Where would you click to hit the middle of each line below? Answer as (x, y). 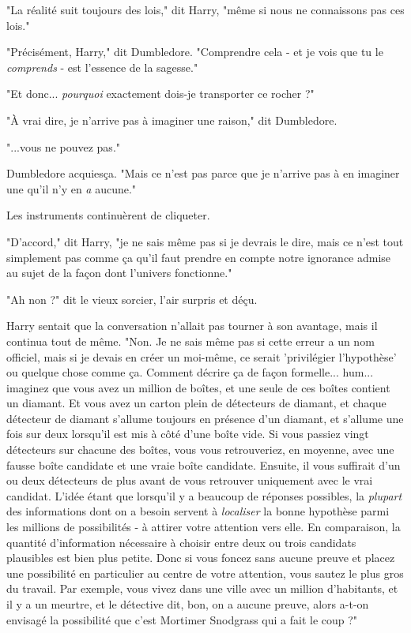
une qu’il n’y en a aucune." (72, 188)
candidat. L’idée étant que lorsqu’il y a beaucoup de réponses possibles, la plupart (204, 495)
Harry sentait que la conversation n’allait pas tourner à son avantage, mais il (192, 326)
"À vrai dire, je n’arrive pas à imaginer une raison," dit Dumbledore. (172, 120)
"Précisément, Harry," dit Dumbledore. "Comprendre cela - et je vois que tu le (195, 52)
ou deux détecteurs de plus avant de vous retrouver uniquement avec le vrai (190, 480)
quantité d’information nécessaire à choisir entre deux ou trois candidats (181, 542)
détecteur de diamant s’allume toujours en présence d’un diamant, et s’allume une (205, 418)
